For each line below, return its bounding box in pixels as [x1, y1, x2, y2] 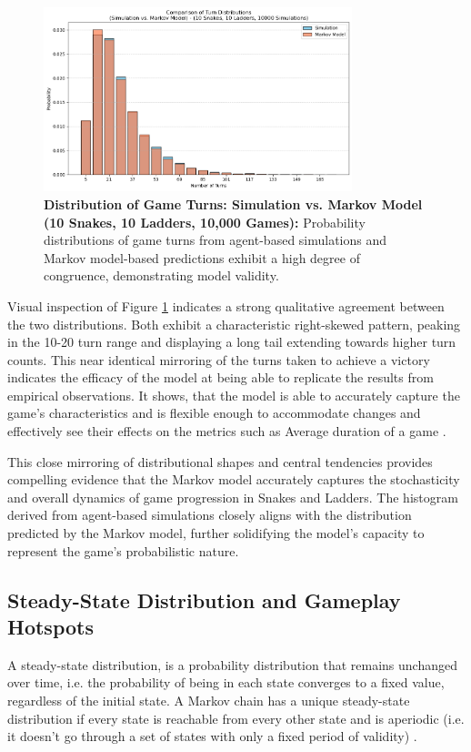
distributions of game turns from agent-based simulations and [44, 230, 387, 249]
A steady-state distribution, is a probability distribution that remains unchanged [7, 655, 457, 674]
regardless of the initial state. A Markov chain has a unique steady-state [7, 691, 410, 709]
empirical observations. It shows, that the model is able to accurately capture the [7, 385, 460, 404]
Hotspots [7, 613, 94, 640]
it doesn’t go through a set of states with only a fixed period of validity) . [7, 727, 417, 746]
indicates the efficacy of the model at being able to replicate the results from [7, 368, 434, 387]
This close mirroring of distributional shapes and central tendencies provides [7, 452, 433, 471]
